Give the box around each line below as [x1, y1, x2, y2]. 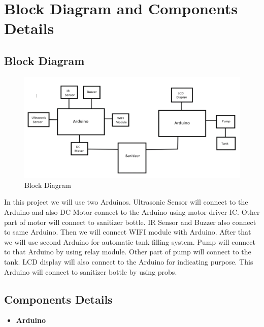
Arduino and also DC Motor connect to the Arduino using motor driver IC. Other [4, 207, 260, 217]
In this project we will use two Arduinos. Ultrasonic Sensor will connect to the [4, 197, 248, 207]
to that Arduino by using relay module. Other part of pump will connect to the [4, 246, 251, 257]
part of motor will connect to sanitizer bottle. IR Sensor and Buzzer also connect [4, 216, 256, 227]
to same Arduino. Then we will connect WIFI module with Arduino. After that [4, 226, 251, 237]
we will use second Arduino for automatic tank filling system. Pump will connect [4, 236, 255, 247]
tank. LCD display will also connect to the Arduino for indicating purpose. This [4, 256, 253, 267]
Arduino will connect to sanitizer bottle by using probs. [4, 266, 177, 277]
